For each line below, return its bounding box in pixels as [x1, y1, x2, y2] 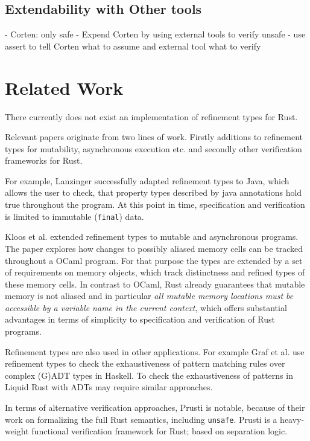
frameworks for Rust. [5, 154, 83, 167]
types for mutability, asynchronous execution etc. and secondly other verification [5, 142, 302, 155]
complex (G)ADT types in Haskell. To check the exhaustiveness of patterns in [5, 369, 293, 381]
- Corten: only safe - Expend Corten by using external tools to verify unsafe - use [5, 28, 306, 40]
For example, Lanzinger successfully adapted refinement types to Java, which [5, 174, 289, 187]
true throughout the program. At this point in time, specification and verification [5, 198, 305, 211]
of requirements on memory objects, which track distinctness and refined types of [5, 266, 305, 278]
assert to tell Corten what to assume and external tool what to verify [5, 39, 261, 52]
